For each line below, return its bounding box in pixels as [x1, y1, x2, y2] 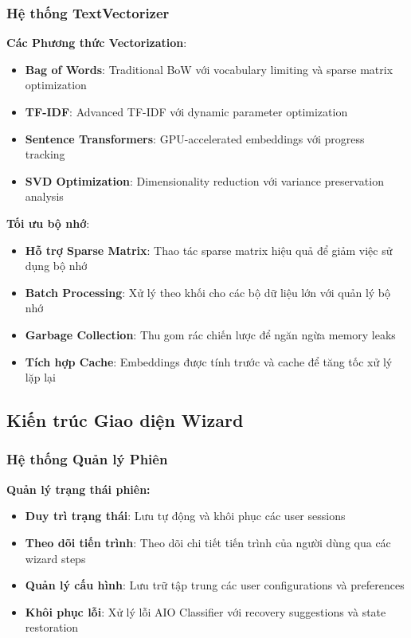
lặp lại [25, 369, 56, 386]
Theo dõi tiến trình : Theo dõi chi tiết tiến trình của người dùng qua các [25, 534, 391, 550]
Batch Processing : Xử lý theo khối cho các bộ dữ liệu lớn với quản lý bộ [25, 284, 390, 300]
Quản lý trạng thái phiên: [6, 480, 151, 497]
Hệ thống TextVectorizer [6, 2, 170, 22]
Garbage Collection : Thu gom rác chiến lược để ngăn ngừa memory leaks [25, 326, 396, 342]
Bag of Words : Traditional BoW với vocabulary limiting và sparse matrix [25, 61, 393, 77]
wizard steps [25, 550, 86, 566]
